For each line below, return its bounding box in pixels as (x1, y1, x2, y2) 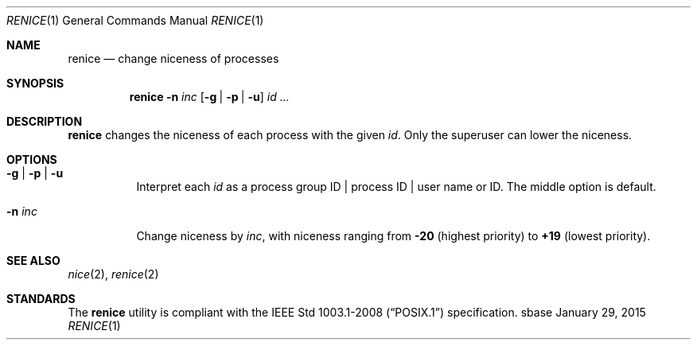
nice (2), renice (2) (68, 267, 159, 281)
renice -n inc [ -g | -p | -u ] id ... (129, 90, 290, 103)
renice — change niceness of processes (68, 52, 279, 65)
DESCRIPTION (6, 115, 83, 128)
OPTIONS (6, 153, 57, 166)
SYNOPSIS (6, 76, 64, 90)
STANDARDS (6, 292, 76, 305)
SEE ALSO (6, 254, 60, 267)
